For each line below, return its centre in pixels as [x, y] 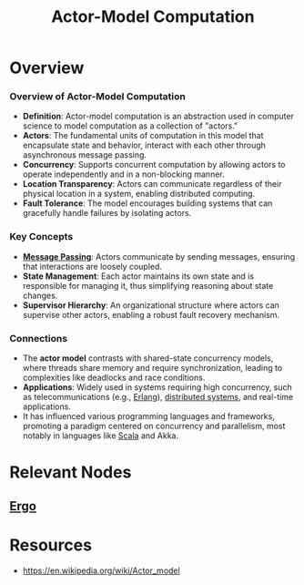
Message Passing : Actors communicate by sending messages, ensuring [159, 256]
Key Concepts [41, 237]
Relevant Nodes [71, 472]
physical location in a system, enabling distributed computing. [139, 194]
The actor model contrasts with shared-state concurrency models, [148, 358]
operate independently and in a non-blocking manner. [123, 174]
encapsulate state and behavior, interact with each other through [144, 145]
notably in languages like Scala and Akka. [101, 436]
